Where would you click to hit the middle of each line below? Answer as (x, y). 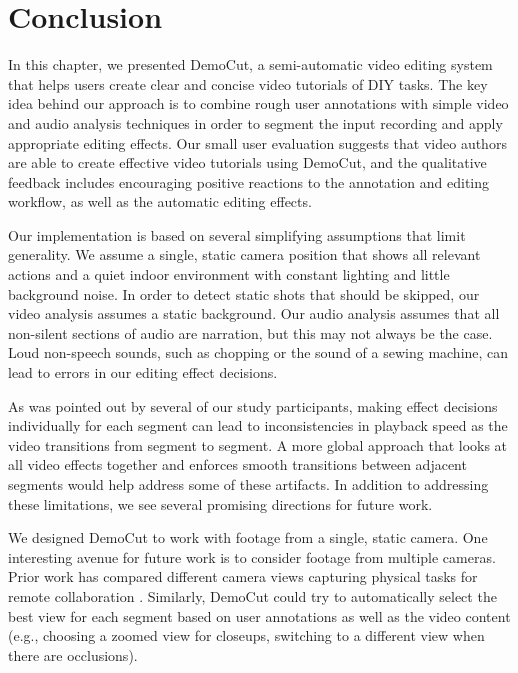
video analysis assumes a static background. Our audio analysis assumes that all (254, 313)
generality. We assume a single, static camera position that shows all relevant (244, 254)
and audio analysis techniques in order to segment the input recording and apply (255, 122)
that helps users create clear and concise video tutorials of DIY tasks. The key (248, 83)
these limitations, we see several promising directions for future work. (220, 503)
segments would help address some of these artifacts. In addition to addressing (248, 484)
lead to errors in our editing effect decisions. (143, 372)
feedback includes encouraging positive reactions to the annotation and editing (249, 181)
